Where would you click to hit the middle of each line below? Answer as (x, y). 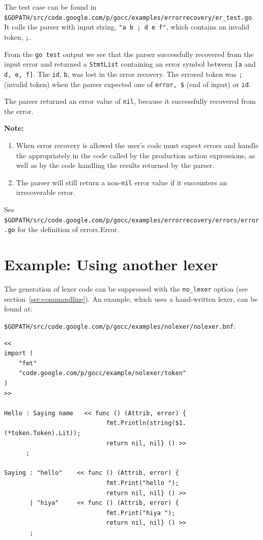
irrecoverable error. (46, 192)
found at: (18, 309)
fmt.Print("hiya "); (141, 513)
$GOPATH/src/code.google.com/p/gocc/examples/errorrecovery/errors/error (132, 220)
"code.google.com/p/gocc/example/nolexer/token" (102, 373)
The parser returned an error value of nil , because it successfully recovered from (130, 101)
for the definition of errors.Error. (68, 229)
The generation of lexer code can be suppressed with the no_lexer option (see (126, 289)
